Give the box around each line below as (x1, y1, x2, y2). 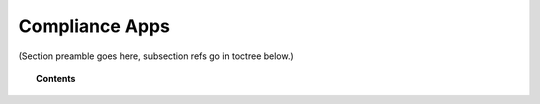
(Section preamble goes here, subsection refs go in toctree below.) (18, 50, 294, 62)
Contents (36, 72, 76, 84)
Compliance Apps (18, 15, 170, 37)
